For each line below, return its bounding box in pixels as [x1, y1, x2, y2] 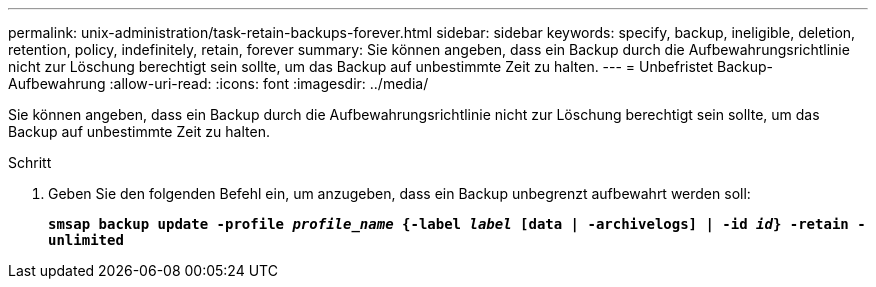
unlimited [48, 232, 124, 248]
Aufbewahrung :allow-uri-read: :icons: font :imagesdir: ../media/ [8, 75, 429, 92]
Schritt [8, 154, 52, 171]
